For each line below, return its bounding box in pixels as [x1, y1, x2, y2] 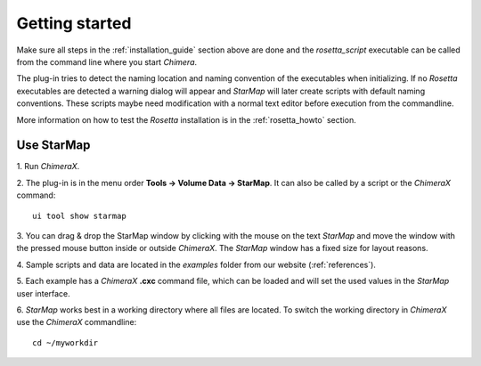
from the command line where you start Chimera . [16, 56, 198, 67]
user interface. [16, 288, 70, 298]
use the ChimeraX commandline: [16, 317, 137, 328]
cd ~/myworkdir [32, 338, 99, 347]
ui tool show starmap [32, 210, 126, 221]
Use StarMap [16, 138, 91, 153]
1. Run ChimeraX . [16, 161, 80, 172]
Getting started [16, 13, 132, 33]
